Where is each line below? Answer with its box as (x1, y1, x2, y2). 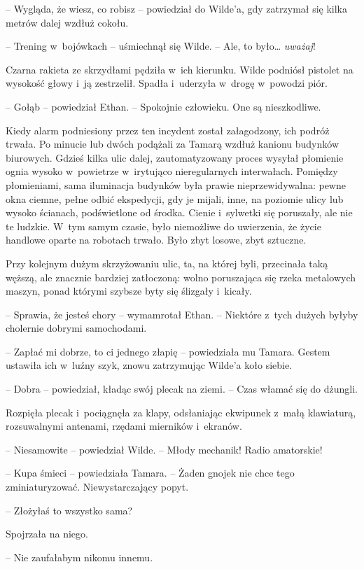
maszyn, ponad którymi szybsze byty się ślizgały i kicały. (6, 283, 252, 298)
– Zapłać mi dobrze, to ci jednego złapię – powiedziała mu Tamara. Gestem (6, 344, 330, 358)
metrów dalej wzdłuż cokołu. (6, 15, 129, 29)
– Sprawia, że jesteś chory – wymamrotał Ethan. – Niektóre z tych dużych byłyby (6, 307, 358, 321)
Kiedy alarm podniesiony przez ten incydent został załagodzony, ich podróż (6, 122, 330, 137)
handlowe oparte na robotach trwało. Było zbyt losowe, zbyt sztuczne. (6, 232, 307, 247)
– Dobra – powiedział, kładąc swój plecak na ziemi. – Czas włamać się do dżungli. (6, 381, 358, 396)
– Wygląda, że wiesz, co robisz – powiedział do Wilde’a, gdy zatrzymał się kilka (6, 1, 348, 15)
